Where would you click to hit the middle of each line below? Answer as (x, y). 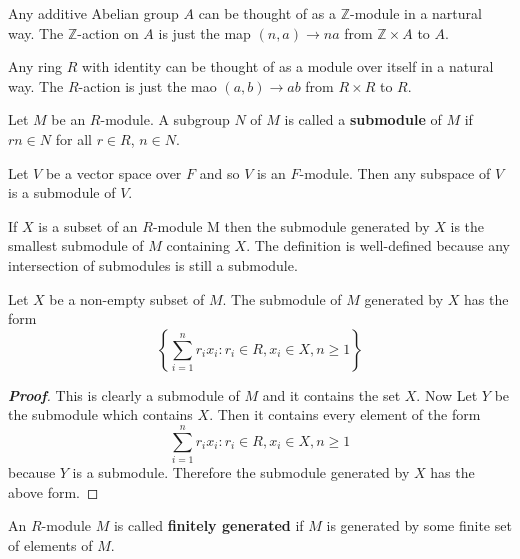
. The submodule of (282, 298)
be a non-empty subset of (127, 298)
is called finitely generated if (208, 525)
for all (73, 138)
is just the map (204, 32)
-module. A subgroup (165, 119)
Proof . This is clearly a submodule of (124, 394)
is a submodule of (62, 192)
